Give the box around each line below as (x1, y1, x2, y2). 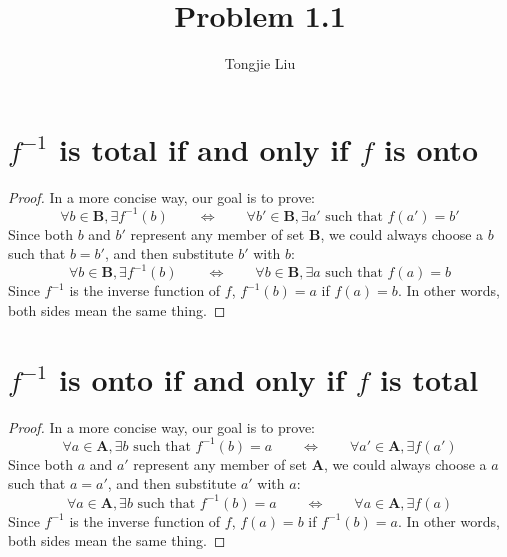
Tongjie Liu (224, 53, 296, 74)
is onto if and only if (59, 358, 345, 399)
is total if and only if (59, 128, 349, 169)
